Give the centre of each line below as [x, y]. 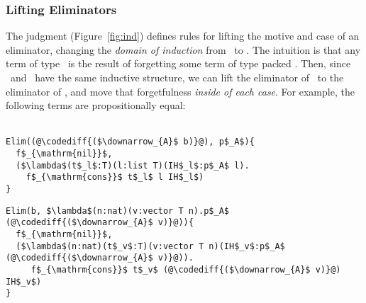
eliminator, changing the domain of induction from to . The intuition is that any [183, 49]
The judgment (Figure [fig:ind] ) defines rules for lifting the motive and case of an [183, 36]
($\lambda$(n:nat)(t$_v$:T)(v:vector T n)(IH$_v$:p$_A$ [150, 246]
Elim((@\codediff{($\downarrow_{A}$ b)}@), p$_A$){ [130, 142]
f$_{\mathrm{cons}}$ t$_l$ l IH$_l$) [115, 177]
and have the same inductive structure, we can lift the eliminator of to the [177, 77]
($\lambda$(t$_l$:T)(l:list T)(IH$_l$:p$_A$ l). [133, 165]
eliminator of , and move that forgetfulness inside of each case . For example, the [180, 91]
